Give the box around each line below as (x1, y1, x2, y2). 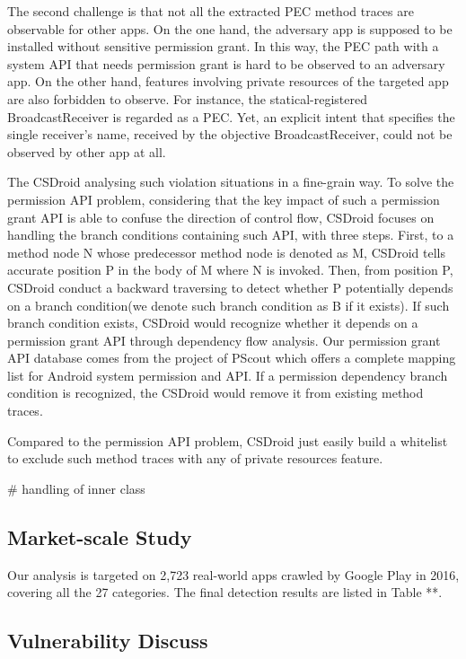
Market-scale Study (7, 523, 192, 550)
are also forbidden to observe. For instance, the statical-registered (7, 89, 367, 108)
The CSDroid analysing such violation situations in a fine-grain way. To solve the (7, 172, 454, 191)
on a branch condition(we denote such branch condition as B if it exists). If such (7, 295, 450, 314)
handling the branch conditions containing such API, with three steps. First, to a (7, 225, 454, 244)
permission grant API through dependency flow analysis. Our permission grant (7, 330, 441, 349)
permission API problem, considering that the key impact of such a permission (7, 189, 440, 208)
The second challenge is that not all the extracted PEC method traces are (7, 2, 414, 20)
